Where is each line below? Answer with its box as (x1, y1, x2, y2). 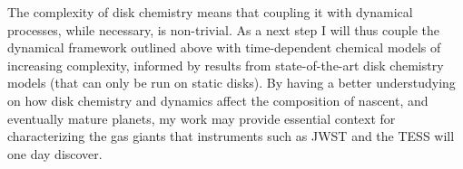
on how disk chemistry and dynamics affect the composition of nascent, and (7, 90, 429, 109)
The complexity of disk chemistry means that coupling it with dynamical (7, 3, 413, 21)
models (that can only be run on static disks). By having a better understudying (7, 73, 456, 92)
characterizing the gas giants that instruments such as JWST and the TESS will (7, 127, 455, 146)
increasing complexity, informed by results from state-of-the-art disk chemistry (7, 55, 444, 74)
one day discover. (7, 144, 103, 163)
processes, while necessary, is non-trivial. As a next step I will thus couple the (7, 20, 439, 39)
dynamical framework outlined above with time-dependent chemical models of (7, 38, 441, 57)
